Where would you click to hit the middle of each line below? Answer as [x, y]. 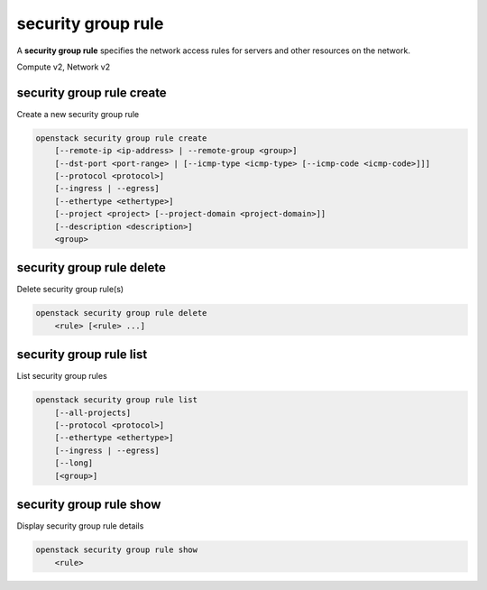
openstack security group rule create [121, 138]
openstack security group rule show [117, 550]
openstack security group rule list [117, 400]
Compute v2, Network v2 [64, 67]
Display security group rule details [80, 526]
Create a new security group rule [78, 114]
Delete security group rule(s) [70, 290]
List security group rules [62, 376]
